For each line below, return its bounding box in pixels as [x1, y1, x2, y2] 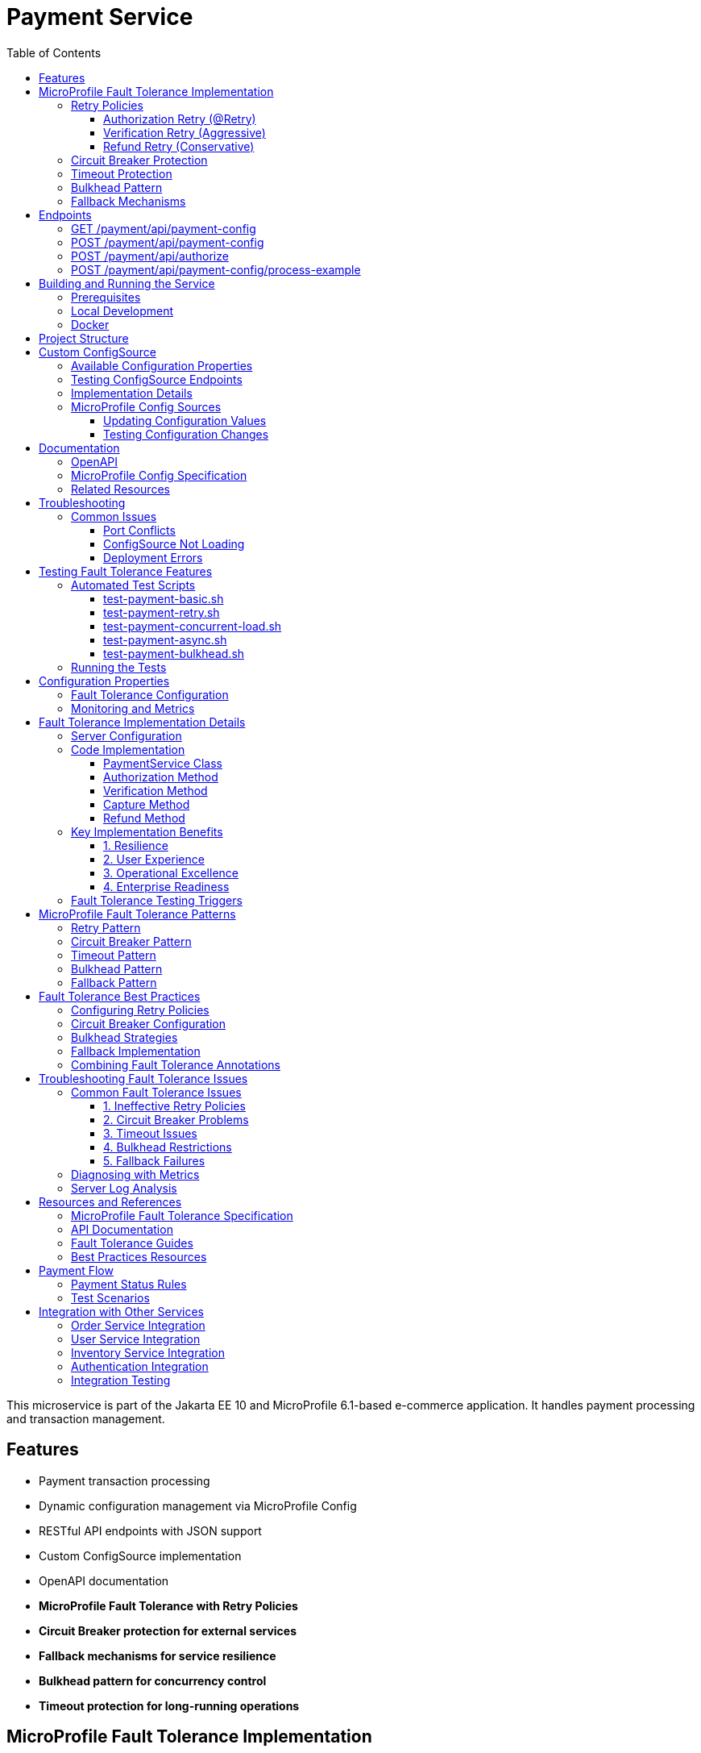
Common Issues [71, 509, 157, 523]
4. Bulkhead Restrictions [103, 1139, 232, 1154]
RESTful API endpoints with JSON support [39, 1523, 262, 1538]
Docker [71, 317, 110, 331]
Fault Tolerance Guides [71, 1235, 193, 1250]
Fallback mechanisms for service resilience [39, 1648, 276, 1663]
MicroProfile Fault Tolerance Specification [71, 1208, 293, 1222]
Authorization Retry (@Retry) [103, 111, 256, 126]
